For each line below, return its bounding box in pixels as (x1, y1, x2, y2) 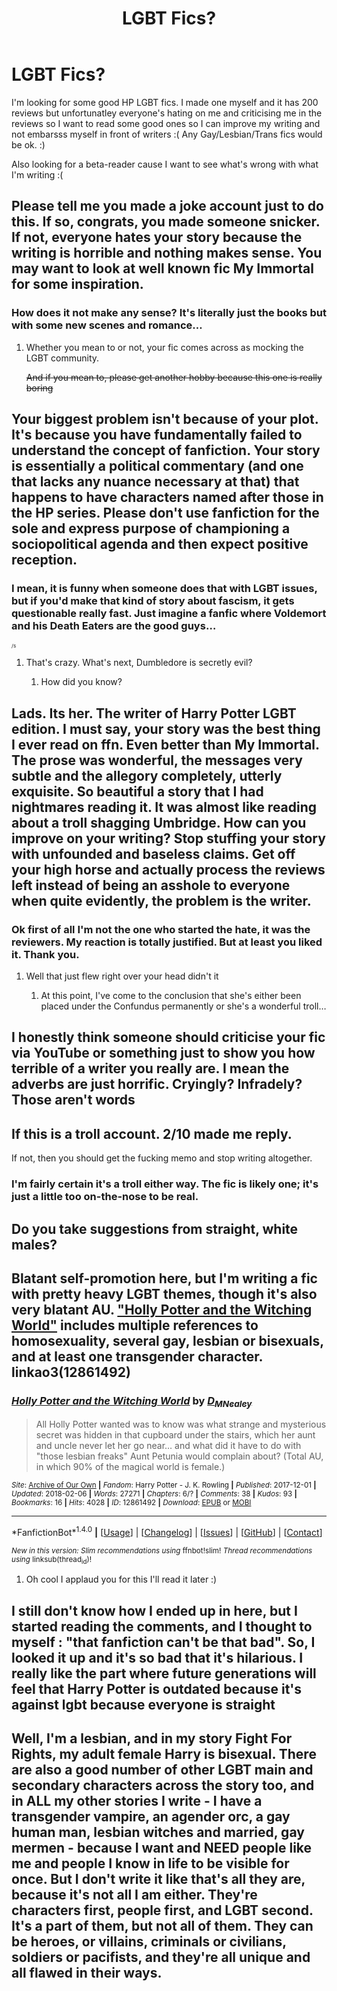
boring (25, 382, 54, 394)
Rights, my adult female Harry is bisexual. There (11, 1746, 317, 1763)
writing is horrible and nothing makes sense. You (11, 245, 323, 262)
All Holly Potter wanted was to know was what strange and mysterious (35, 1418, 327, 1431)
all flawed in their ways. (11, 1965, 163, 1982)
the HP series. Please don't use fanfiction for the (11, 505, 320, 522)
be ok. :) (11, 138, 46, 151)
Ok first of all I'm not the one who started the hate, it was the (11, 922, 311, 936)
